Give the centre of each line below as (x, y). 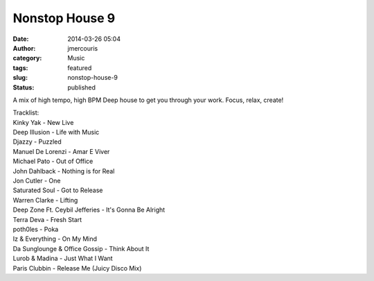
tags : (20, 68)
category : (27, 58)
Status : (24, 87)
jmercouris (83, 48)
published (82, 87)
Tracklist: (26, 113)
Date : (21, 39)
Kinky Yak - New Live (43, 122)
